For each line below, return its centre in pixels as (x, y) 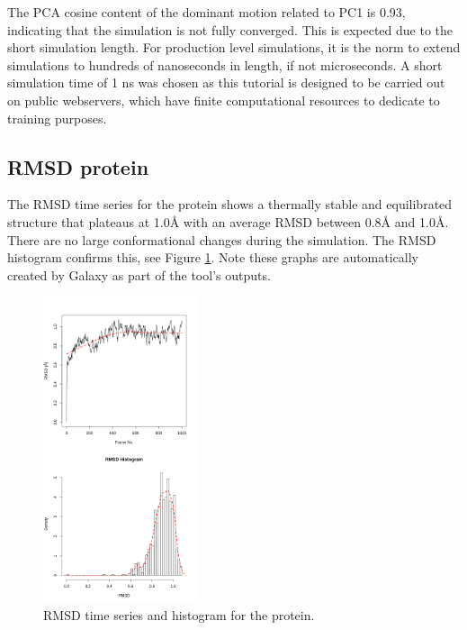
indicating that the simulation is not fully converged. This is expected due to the (230, 29)
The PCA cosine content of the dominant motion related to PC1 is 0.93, (207, 12)
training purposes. (57, 118)
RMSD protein (78, 166)
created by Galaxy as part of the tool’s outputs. (139, 274)
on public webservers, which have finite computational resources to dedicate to (224, 100)
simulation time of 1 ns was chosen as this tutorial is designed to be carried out (226, 82)
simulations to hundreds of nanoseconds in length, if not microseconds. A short (225, 64)
